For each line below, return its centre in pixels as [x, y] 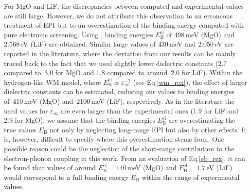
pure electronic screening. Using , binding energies [79, 34]
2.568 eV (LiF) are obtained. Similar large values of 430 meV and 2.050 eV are [119, 44]
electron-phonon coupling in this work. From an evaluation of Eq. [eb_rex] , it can [125, 158]
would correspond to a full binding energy [66, 177]
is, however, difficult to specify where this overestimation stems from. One [114, 139]
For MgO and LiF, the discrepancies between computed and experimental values [124, 6]
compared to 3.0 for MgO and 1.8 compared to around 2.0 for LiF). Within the [123, 72]
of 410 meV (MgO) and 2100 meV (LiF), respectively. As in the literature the [119, 101]
